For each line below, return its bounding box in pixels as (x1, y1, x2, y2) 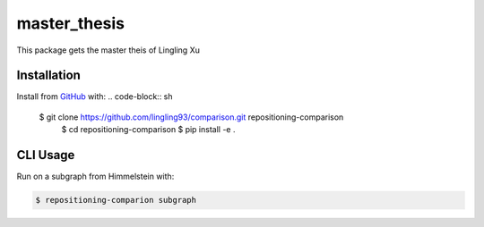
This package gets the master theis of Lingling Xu (16, 45, 201, 55)
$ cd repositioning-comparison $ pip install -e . (61, 124, 236, 135)
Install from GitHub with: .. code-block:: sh (16, 91, 174, 102)
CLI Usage (16, 147, 75, 163)
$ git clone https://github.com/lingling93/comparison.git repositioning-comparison (39, 112, 344, 122)
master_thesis (16, 13, 125, 33)
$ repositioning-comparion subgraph (35, 195, 197, 206)
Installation (16, 68, 81, 83)
